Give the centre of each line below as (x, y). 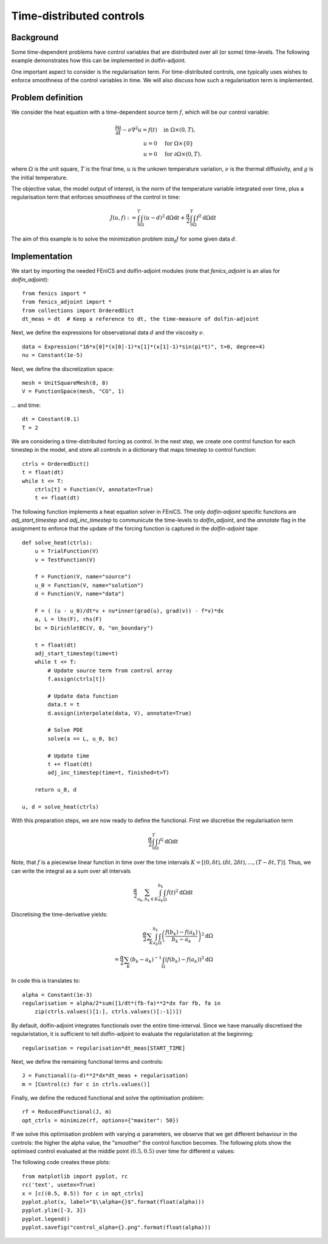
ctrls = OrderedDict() (56, 464)
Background (35, 37)
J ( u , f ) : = (123, 218)
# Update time (69, 756)
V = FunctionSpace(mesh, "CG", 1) (73, 392)
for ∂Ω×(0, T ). (183, 154)
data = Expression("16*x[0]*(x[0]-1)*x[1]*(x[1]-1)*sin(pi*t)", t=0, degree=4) (144, 346)
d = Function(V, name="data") (79, 594)
